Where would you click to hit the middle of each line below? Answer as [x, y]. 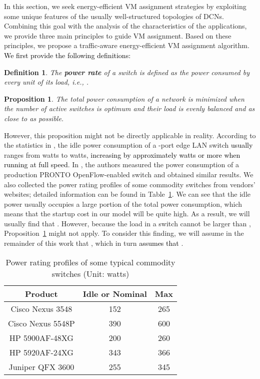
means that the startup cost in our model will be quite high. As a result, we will [127, 214]
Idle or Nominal [115, 293]
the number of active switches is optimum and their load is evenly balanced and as [129, 108]
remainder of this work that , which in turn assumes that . [94, 243]
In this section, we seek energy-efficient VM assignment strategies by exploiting [125, 6]
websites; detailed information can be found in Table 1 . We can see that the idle [127, 194]
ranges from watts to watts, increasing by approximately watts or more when [122, 154]
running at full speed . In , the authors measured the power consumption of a [121, 164]
